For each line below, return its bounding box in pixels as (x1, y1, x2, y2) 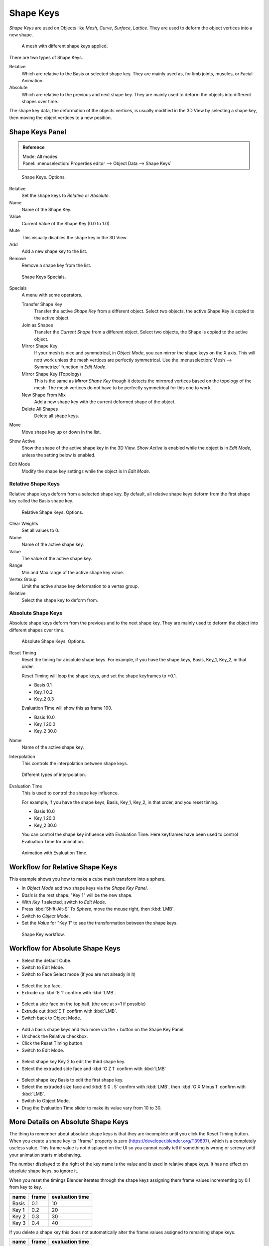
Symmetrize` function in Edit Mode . (34, 364, 107, 370)
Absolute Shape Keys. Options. (21, 638, 86, 644)
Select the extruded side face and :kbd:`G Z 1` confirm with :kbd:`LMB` (21, 1066, 166, 1072)
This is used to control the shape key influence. (21, 790, 119, 796)
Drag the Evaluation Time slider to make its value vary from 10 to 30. (21, 1104, 162, 1111)
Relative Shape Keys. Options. (21, 509, 83, 515)
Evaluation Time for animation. (21, 838, 84, 844)
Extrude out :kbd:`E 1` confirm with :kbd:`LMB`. (21, 1008, 118, 1014)
